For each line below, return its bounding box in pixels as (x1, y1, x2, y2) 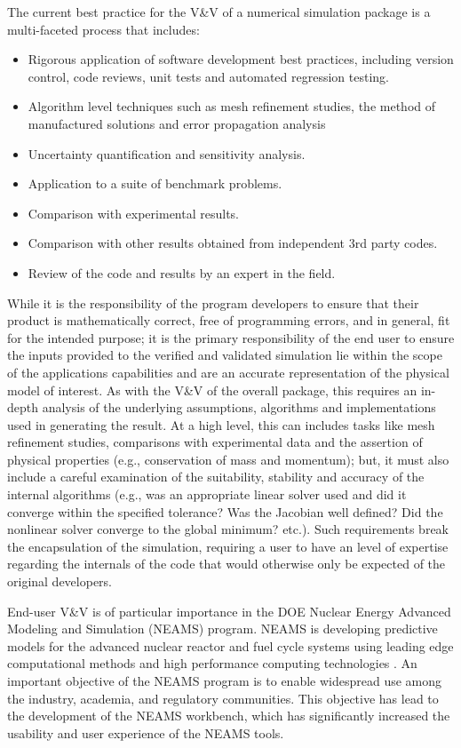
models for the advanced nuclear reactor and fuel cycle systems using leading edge (7, 636, 454, 655)
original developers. (7, 572, 113, 591)
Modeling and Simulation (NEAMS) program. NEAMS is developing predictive (7, 619, 438, 638)
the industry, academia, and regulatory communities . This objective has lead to (7, 688, 439, 707)
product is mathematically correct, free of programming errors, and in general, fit (7, 311, 450, 330)
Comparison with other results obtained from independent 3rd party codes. (28, 234, 438, 252)
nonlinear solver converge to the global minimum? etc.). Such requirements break (7, 520, 449, 538)
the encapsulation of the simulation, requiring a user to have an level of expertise (7, 537, 449, 555)
